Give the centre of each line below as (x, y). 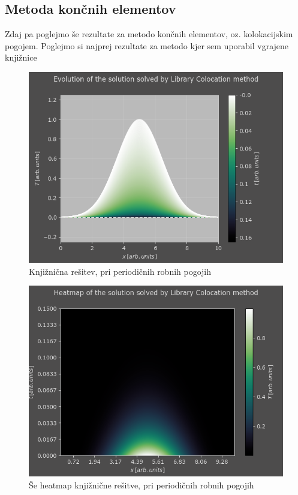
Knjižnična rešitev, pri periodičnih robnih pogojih (120, 271)
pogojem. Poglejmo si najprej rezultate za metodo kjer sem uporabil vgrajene (147, 45)
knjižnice (21, 57)
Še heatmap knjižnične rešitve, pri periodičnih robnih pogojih (142, 484)
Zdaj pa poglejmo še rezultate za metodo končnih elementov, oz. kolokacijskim (149, 34)
